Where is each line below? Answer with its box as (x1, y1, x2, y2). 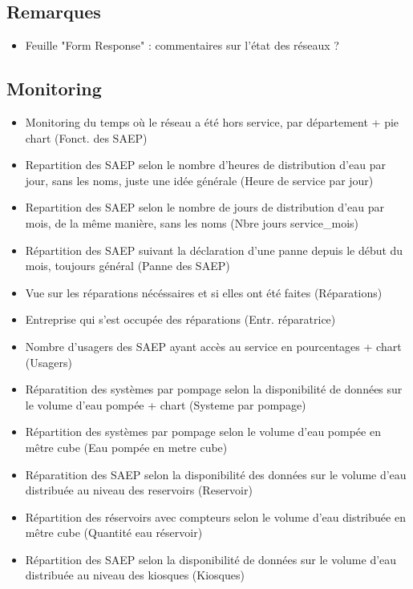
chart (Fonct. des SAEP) (25, 129, 148, 146)
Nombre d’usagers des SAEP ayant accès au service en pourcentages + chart (25, 337, 402, 354)
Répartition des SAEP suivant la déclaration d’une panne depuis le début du (25, 241, 403, 258)
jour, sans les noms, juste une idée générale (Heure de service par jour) (25, 171, 374, 188)
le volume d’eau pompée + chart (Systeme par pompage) (25, 396, 306, 413)
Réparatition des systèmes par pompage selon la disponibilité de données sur (25, 381, 403, 397)
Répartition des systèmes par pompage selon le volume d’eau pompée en (25, 423, 381, 440)
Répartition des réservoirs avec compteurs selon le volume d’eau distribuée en (25, 508, 406, 525)
